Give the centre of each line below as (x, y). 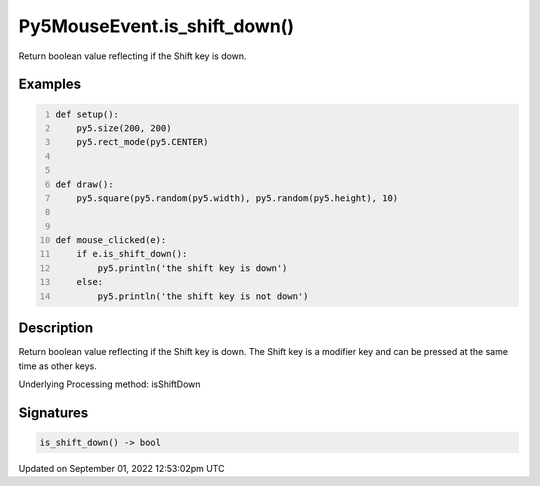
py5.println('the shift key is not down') (203, 296)
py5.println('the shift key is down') (192, 268)
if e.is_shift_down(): (132, 254)
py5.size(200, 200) (124, 128)
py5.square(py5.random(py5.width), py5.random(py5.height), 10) (237, 198)
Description (56, 328)
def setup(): (87, 114)
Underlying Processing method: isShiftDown (109, 384)
